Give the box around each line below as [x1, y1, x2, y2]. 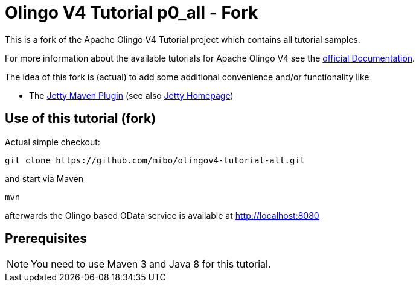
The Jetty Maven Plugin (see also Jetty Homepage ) [29, 90, 234, 101]
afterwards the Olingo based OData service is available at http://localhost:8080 [5, 210, 319, 221]
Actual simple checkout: [5, 136, 100, 147]
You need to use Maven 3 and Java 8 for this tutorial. [31, 258, 271, 271]
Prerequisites [5, 231, 87, 247]
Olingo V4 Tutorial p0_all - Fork [5, 2, 258, 23]
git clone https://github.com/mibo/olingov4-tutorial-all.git [5, 155, 305, 165]
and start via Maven [5, 173, 83, 184]
